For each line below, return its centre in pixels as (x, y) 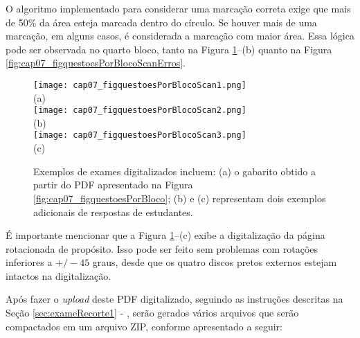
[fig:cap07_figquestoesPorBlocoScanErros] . (96, 63)
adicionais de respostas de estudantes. (113, 212)
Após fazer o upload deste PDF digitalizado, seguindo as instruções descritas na (174, 299)
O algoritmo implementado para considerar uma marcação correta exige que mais (178, 8)
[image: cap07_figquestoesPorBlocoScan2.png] (140, 110)
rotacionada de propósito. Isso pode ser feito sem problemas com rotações (162, 248)
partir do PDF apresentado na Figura (113, 185)
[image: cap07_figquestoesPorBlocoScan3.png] (140, 135)
